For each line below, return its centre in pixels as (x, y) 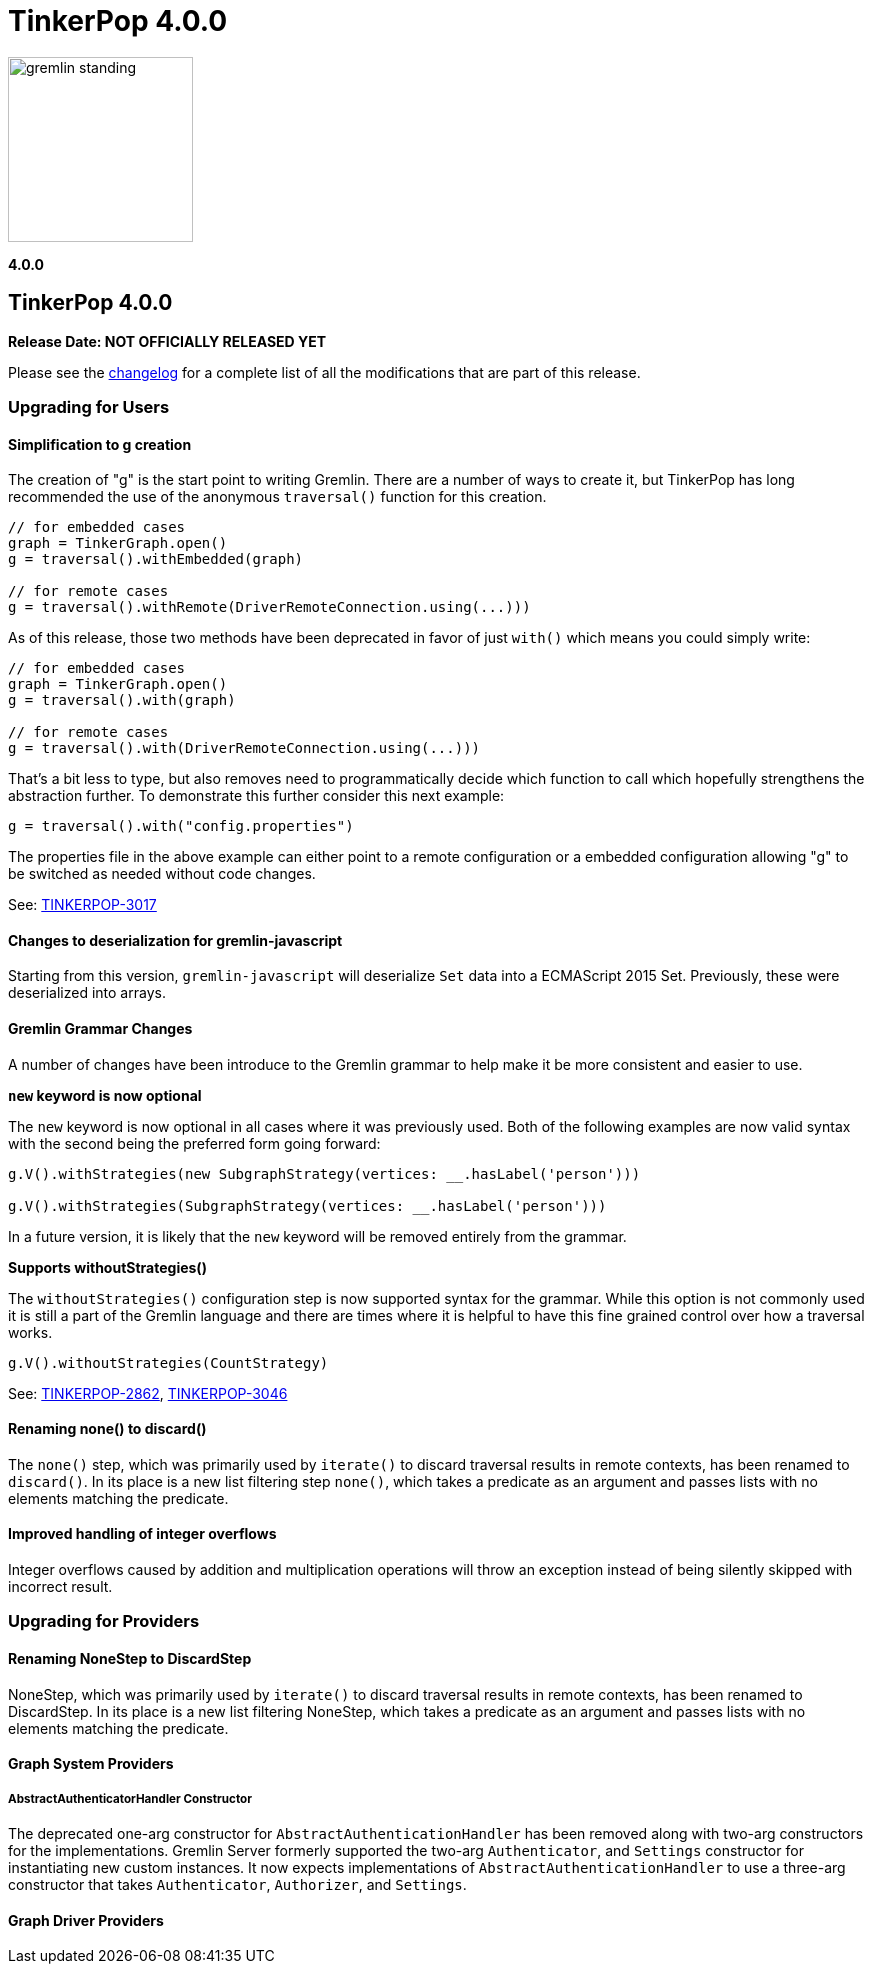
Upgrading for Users (89, 406)
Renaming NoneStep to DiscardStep (130, 1659)
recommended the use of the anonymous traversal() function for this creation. (277, 497)
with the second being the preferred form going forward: (194, 1143)
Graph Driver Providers (86, 1920)
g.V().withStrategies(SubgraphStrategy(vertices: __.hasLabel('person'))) (307, 1205)
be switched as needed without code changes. (162, 874)
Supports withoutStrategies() (107, 1267)
